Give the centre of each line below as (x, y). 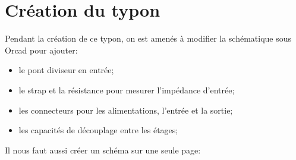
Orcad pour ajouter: (41, 50)
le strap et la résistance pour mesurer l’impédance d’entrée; (127, 90)
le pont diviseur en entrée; (66, 70)
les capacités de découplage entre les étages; (98, 130)
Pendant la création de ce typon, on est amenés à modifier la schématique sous (148, 38)
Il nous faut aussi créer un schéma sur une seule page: (103, 150)
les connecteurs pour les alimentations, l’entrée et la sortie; (126, 110)
